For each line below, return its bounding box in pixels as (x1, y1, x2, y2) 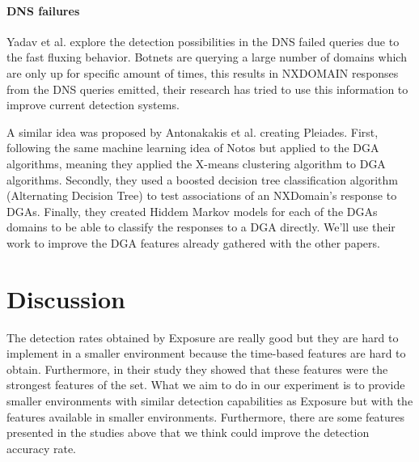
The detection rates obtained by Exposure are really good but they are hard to (6, 328, 399, 345)
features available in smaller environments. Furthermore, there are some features (6, 408, 405, 425)
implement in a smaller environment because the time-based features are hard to (6, 345, 406, 362)
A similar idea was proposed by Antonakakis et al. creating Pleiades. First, (6, 123, 379, 140)
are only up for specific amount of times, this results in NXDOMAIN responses (6, 64, 399, 81)
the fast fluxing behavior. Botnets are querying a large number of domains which (6, 49, 407, 66)
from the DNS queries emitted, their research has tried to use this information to (6, 80, 408, 97)
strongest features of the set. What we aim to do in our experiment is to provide (6, 376, 405, 393)
